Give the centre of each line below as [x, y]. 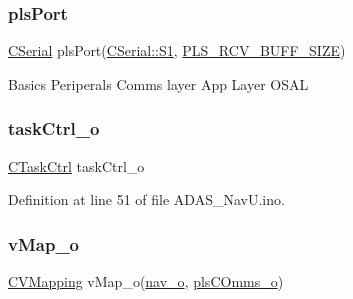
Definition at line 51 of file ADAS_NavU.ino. [146, 199]
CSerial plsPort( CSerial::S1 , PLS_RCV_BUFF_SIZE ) [177, 50]
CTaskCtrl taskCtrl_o [76, 165]
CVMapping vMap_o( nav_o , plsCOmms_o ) [146, 281]
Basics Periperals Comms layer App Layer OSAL [158, 83]
